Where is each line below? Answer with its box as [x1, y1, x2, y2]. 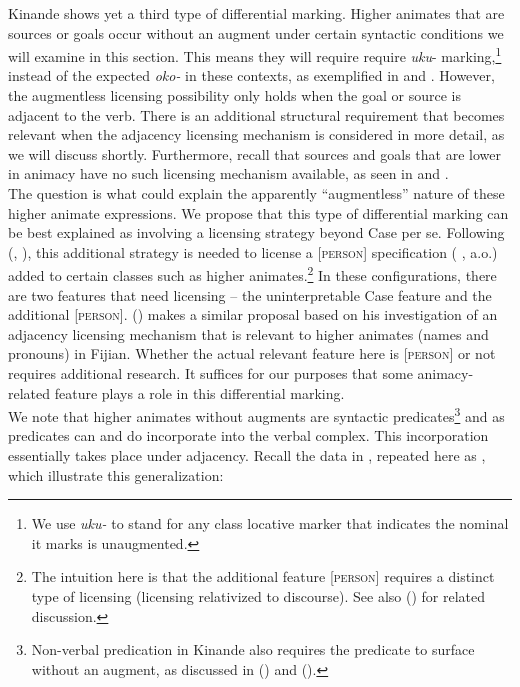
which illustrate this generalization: [8, 464, 224, 485]
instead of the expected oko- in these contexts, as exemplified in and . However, [8, 65, 495, 86]
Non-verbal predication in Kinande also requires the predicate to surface [31, 639, 475, 660]
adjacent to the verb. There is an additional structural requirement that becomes [8, 104, 505, 125]
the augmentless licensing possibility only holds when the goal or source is [8, 85, 461, 106]
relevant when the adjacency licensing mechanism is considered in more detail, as [8, 124, 505, 145]
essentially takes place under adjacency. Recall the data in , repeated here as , [8, 445, 486, 466]
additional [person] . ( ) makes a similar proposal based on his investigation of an [8, 304, 498, 325]
